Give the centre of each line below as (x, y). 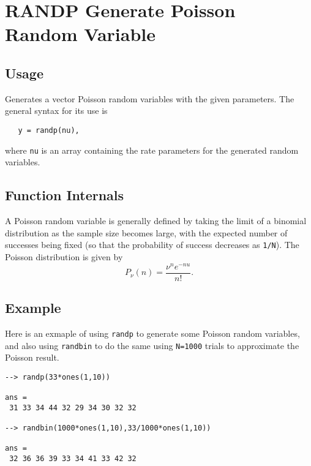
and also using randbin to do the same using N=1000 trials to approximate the (152, 345)
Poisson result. (32, 357)
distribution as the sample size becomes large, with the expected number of (146, 232)
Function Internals (65, 195)
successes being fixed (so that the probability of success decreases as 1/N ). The (152, 245)
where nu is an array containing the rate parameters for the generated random (152, 150)
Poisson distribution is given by (64, 256)
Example (33, 308)
